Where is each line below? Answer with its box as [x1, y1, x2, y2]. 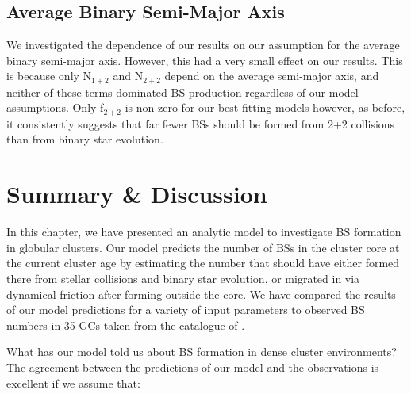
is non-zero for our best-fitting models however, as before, [125, 99, 405, 116]
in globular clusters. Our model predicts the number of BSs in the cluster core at [6, 239, 400, 255]
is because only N [6, 67, 92, 84]
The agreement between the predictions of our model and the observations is [6, 358, 379, 375]
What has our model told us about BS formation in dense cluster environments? [6, 343, 397, 360]
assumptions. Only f [6, 99, 104, 116]
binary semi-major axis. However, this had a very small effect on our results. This [6, 52, 403, 68]
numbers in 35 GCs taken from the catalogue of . [6, 316, 245, 333]
